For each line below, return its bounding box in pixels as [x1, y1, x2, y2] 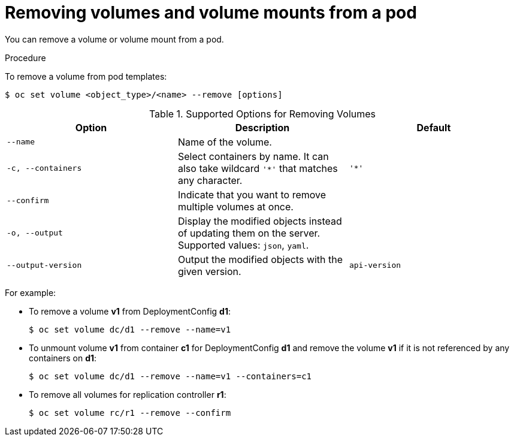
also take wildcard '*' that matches [177, 162, 338, 174]
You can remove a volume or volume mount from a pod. [5, 34, 224, 44]
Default [416, 121, 451, 134]
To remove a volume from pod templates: [5, 71, 167, 81]
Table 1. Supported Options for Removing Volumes [149, 107, 376, 120]
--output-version [7, 261, 82, 270]
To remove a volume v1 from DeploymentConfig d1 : [29, 306, 231, 316]
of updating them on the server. [177, 226, 321, 239]
